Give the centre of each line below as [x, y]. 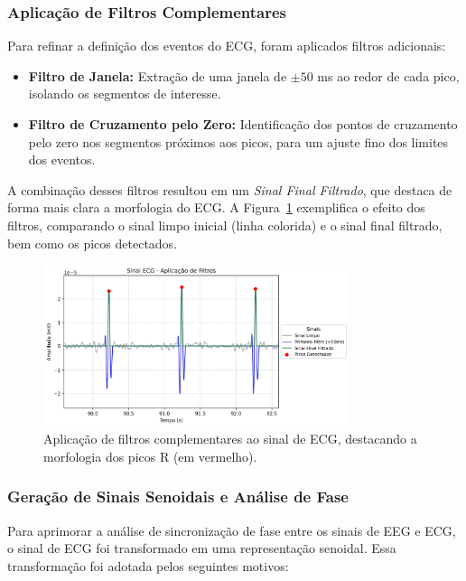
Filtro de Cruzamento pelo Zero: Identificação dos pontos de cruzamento [243, 124]
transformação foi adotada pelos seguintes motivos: [148, 565]
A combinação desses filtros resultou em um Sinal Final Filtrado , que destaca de [230, 189]
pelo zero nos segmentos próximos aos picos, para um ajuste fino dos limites [238, 141]
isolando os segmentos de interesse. [125, 94]
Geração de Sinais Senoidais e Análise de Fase [178, 497]
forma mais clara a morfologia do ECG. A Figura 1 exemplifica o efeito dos [216, 207]
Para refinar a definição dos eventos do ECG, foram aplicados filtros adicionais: [227, 46]
